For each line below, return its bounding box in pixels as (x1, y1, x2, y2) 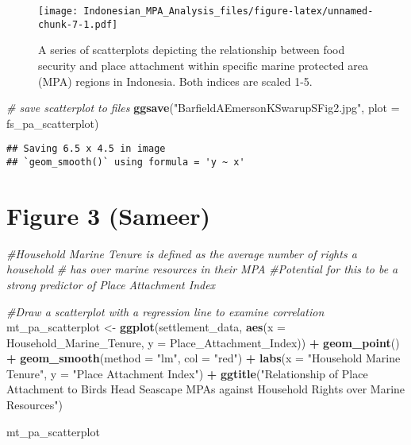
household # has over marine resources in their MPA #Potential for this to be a (6, 261, 398, 277)
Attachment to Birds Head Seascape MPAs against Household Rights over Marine (6, 381, 405, 397)
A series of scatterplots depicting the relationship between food (38, 41, 345, 58)
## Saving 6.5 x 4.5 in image (6, 143, 166, 155)
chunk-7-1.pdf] (38, 18, 118, 30)
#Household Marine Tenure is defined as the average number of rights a (6, 245, 357, 261)
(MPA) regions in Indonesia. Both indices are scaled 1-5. (38, 72, 313, 89)
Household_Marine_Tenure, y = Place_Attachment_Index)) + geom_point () (6, 334, 400, 350)
